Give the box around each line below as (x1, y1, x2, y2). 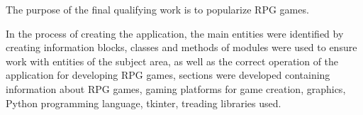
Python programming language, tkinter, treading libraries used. (6, 95, 281, 110)
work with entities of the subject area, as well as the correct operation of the (6, 53, 339, 68)
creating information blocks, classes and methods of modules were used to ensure (6, 40, 357, 55)
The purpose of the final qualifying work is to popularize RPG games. (6, 2, 309, 16)
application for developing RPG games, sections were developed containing (6, 67, 330, 82)
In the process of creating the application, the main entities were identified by (6, 26, 344, 40)
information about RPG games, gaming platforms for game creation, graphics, (6, 81, 346, 96)
